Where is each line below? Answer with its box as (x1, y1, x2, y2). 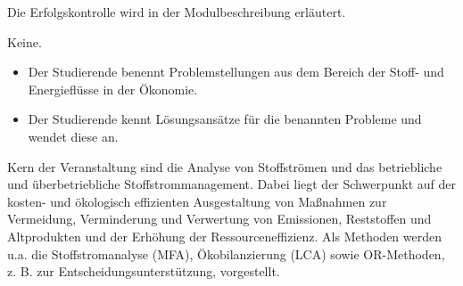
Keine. (7, 32, 42, 51)
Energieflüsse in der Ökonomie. (28, 79, 198, 98)
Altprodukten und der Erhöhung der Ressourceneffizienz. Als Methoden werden (7, 226, 442, 245)
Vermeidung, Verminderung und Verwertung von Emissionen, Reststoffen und (7, 209, 432, 228)
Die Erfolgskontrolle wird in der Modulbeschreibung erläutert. (7, 3, 346, 20)
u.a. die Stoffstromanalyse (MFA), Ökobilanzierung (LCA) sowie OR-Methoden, (7, 244, 445, 263)
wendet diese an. (28, 127, 119, 145)
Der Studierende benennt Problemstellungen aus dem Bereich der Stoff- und (28, 62, 444, 81)
